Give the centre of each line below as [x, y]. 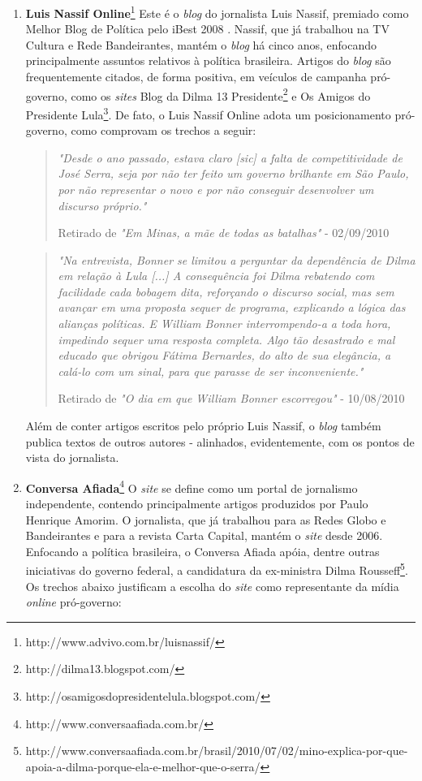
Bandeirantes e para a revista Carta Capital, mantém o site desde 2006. [204, 535]
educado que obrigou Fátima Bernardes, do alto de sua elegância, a [224, 355]
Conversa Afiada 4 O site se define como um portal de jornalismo [192, 486]
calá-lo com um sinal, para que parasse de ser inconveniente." [211, 371]
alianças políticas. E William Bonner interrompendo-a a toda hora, [224, 324]
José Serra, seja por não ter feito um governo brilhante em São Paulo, [233, 173]
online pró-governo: [73, 602]
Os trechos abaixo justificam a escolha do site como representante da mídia [212, 586]
